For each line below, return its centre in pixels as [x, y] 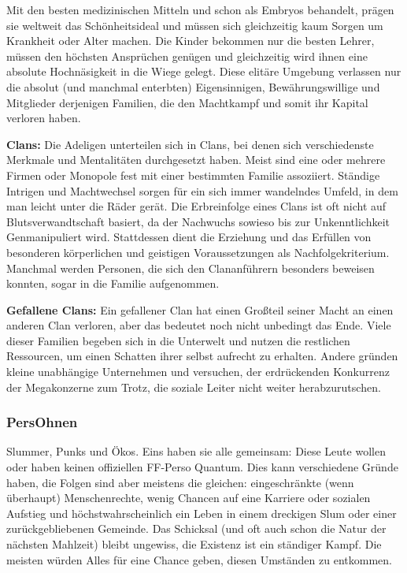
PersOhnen [42, 422]
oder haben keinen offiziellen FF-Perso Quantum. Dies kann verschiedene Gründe [202, 467]
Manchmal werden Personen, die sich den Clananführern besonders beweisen [191, 268]
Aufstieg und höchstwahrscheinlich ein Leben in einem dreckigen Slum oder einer [202, 513]
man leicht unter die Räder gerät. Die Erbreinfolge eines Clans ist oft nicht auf [196, 206]
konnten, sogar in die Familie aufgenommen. [113, 283]
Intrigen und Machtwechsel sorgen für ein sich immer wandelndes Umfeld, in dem [202, 190]
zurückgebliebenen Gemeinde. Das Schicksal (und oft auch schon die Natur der [196, 528]
